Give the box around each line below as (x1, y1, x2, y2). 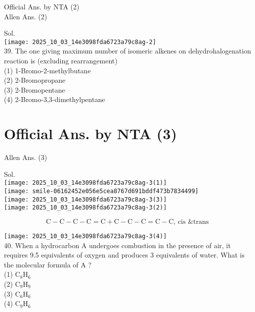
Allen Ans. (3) (4, 152, 47, 162)
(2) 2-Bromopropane (4, 75, 66, 85)
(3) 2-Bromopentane (4, 84, 65, 95)
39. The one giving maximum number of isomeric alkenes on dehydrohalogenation (4, 46, 251, 56)
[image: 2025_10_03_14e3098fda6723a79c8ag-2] (4, 38, 156, 46)
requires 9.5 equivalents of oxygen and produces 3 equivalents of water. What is (4, 250, 245, 260)
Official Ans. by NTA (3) (4, 123, 177, 144)
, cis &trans (173, 218, 209, 225)
